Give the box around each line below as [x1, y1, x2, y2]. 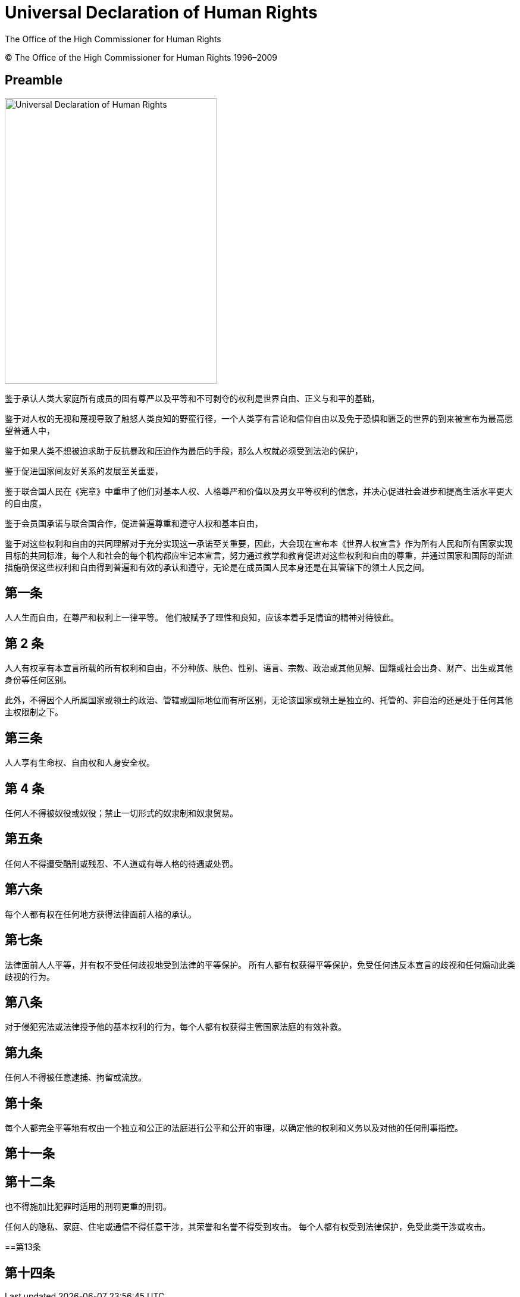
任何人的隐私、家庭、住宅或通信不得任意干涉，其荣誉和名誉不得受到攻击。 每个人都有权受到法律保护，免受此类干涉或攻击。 [5, 1221, 490, 1232]
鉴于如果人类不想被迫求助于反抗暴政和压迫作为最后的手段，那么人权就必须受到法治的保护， [5, 445, 363, 456]
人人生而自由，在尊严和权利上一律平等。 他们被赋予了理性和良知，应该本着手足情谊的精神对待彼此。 [5, 612, 399, 623]
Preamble [5, 73, 63, 88]
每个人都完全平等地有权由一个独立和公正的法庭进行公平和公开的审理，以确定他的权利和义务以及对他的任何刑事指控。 [5, 1123, 463, 1133]
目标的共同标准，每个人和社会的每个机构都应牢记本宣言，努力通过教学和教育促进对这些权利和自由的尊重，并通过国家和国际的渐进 [5, 550, 513, 560]
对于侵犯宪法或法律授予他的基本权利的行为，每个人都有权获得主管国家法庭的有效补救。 [5, 1022, 346, 1032]
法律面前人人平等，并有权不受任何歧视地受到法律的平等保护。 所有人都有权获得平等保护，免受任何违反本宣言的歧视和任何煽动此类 [5, 959, 515, 970]
